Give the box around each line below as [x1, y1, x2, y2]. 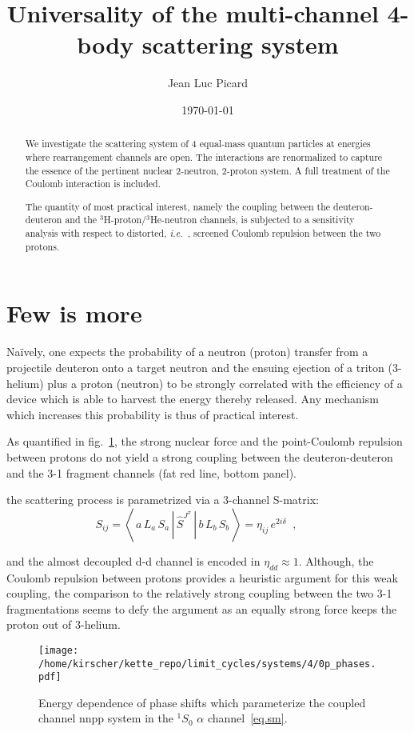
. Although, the [298, 552, 374, 569]
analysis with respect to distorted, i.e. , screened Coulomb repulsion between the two [25, 226, 381, 240]
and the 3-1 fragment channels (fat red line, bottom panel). [6, 464, 297, 481]
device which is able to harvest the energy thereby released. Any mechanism [6, 390, 379, 407]
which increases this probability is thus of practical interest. [6, 406, 299, 422]
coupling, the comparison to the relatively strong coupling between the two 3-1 [6, 585, 392, 602]
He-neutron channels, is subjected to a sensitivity [149, 213, 355, 226]
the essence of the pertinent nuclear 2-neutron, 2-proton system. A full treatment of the [25, 163, 390, 177]
